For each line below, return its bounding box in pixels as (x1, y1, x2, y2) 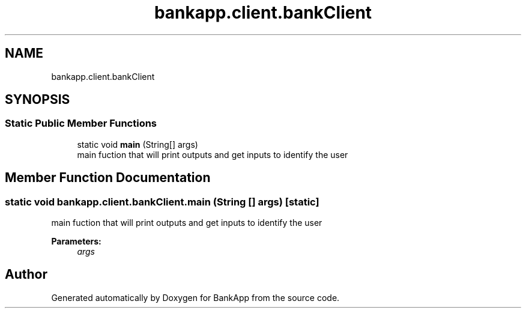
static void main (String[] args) (77, 139, 198, 150)
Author (5, 267, 47, 282)
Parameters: (51, 236, 101, 247)
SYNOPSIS (5, 92, 70, 108)
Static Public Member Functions (5, 117, 157, 130)
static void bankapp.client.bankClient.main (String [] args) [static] (5, 195, 319, 208)
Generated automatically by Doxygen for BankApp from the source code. (51, 292, 340, 303)
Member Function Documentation (5, 170, 211, 186)
